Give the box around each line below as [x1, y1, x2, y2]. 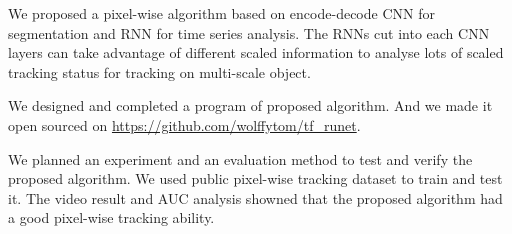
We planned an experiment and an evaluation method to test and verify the [8, 148, 473, 169]
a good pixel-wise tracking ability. [8, 207, 215, 228]
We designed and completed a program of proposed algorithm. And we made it [8, 95, 493, 116]
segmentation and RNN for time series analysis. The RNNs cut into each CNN [8, 22, 490, 43]
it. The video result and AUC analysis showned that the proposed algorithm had [8, 187, 503, 208]
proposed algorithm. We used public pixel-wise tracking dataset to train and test [8, 168, 503, 189]
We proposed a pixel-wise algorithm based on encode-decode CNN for [8, 3, 435, 23]
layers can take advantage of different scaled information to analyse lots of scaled [8, 42, 504, 63]
